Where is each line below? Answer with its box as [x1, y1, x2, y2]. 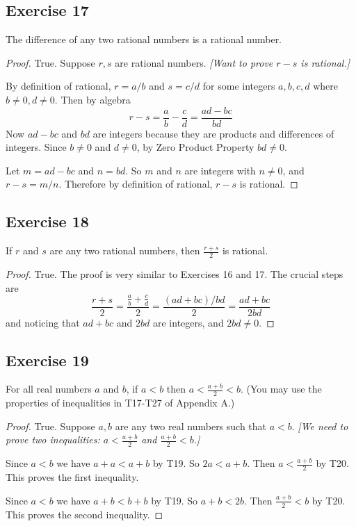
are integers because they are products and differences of [92, 126, 334, 140]
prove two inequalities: [6, 432, 100, 447]
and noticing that [6, 315, 80, 329]
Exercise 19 [6, 349, 89, 370]
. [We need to [291, 418, 348, 433]
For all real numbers [6, 381, 92, 396]
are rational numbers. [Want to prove [115, 55, 273, 69]
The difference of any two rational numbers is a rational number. [6, 32, 282, 47]
